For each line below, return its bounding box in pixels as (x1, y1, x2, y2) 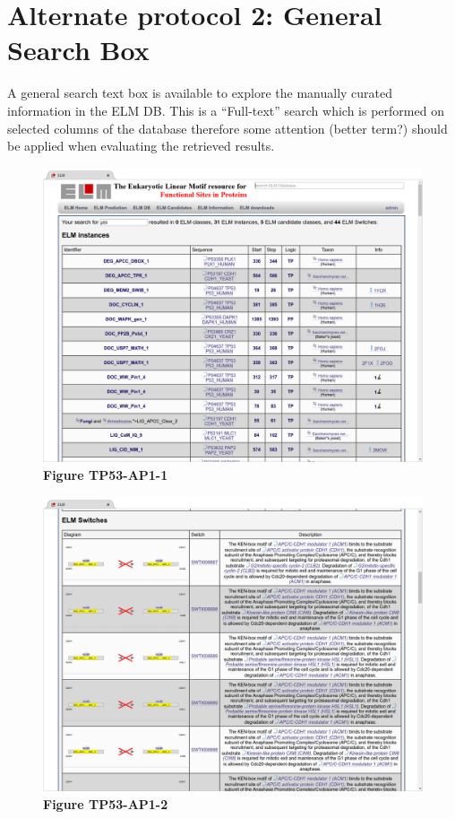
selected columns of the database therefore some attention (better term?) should (7, 118, 448, 137)
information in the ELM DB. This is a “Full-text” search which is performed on (7, 100, 444, 119)
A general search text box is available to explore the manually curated (7, 83, 393, 102)
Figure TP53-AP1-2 (43, 795, 168, 813)
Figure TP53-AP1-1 (43, 466, 168, 484)
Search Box (7, 31, 150, 68)
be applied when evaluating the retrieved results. (7, 136, 275, 155)
